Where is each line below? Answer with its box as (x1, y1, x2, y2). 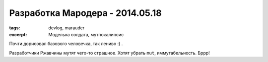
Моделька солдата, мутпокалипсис (48, 31, 124, 37)
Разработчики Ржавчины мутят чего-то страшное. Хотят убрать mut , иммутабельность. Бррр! (9, 50, 210, 56)
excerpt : (9, 31, 27, 37)
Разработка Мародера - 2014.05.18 (9, 7, 162, 18)
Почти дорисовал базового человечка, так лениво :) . (9, 41, 123, 47)
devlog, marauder (48, 25, 85, 31)
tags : (9, 25, 20, 31)
